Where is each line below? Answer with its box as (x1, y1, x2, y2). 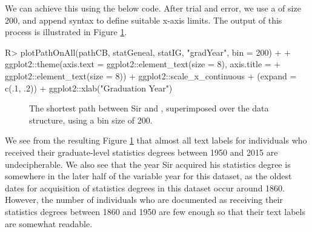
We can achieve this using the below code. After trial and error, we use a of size (5, 2, 301, 14)
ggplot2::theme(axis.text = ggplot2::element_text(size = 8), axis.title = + (5, 58, 281, 70)
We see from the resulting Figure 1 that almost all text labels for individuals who (5, 134, 307, 147)
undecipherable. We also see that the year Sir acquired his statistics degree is (5, 157, 291, 170)
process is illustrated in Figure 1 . (5, 25, 127, 38)
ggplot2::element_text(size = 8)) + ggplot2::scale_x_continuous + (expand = (5, 69, 297, 82)
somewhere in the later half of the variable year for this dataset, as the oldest (5, 170, 292, 182)
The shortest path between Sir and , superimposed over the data (29, 102, 269, 114)
